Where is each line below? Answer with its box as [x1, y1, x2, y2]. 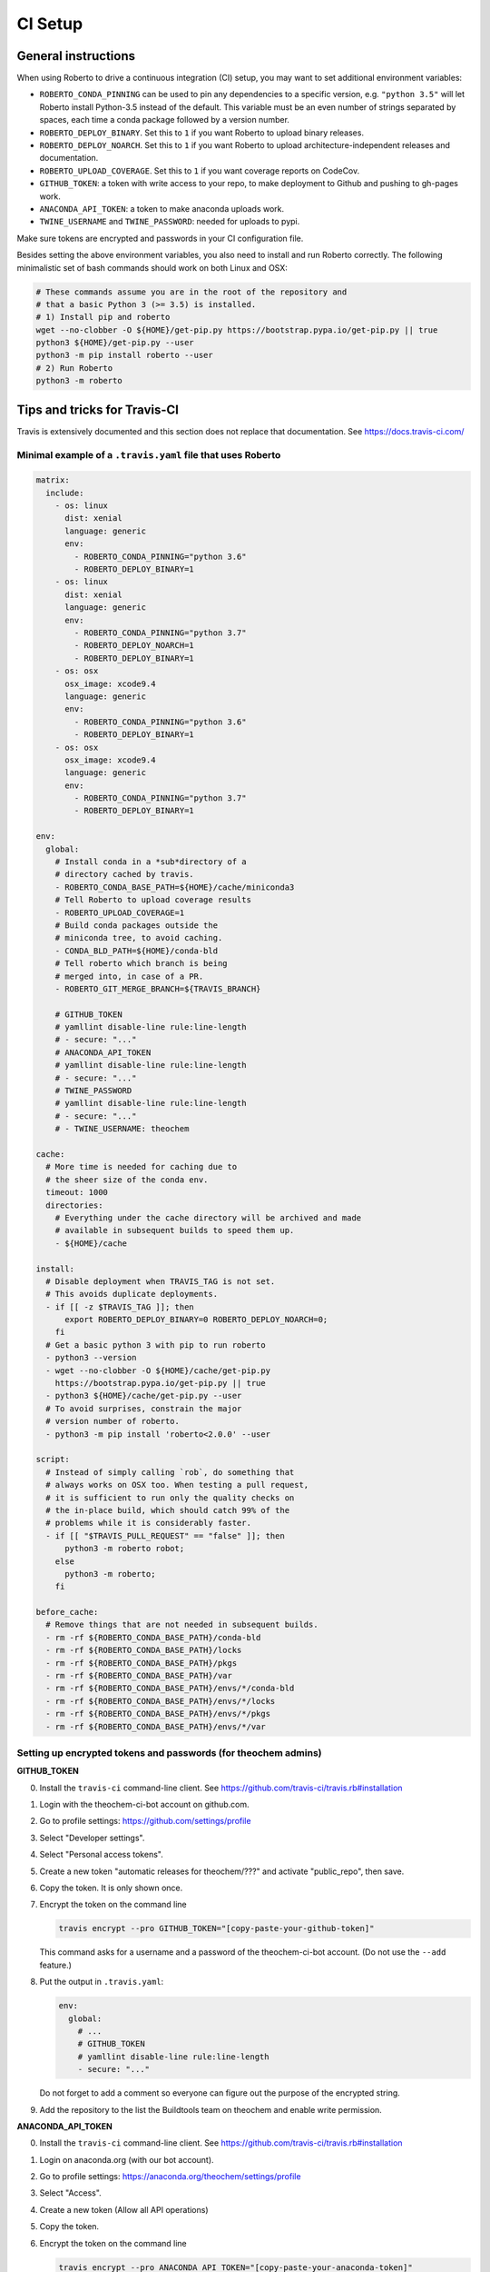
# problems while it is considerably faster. [45, 1518, 251, 1529]
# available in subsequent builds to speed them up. [54, 1225, 295, 1236]
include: [45, 487, 84, 498]
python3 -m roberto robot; [64, 1543, 185, 1554]
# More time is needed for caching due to [45, 1161, 238, 1172]
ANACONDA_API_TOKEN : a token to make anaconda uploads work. [39, 203, 285, 214]
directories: [45, 1200, 103, 1211]
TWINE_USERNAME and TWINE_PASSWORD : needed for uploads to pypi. [39, 216, 300, 227]
